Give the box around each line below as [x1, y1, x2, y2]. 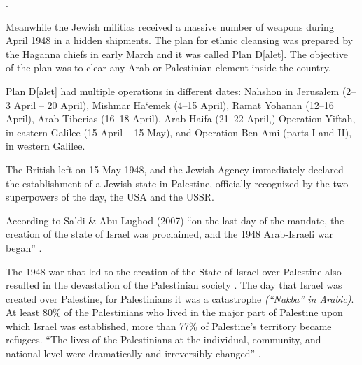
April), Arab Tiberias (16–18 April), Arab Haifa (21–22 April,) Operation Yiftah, [6, 111, 356, 126]
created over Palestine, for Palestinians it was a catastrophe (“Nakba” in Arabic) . [6, 291, 354, 306]
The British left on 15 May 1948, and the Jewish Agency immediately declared [6, 162, 344, 176]
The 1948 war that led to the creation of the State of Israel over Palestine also [6, 264, 342, 278]
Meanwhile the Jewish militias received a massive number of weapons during [6, 19, 334, 34]
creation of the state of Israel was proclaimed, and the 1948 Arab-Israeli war [6, 227, 333, 241]
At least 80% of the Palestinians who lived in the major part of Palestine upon [6, 305, 343, 320]
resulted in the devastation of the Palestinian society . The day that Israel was [6, 278, 342, 292]
